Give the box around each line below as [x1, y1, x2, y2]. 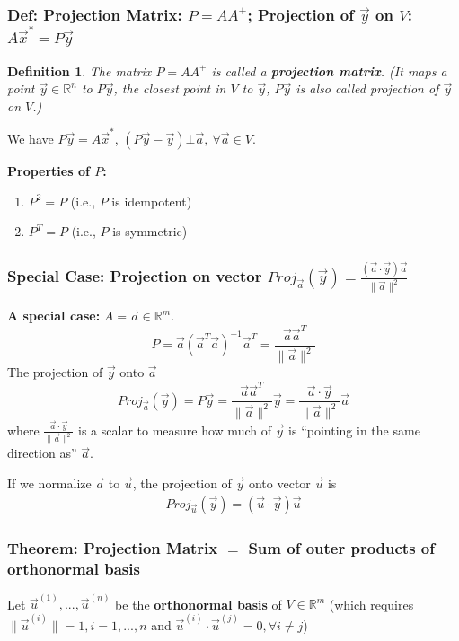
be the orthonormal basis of [115, 594, 282, 613]
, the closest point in [113, 79, 226, 98]
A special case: [7, 306, 101, 325]
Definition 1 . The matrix [7, 61, 152, 80]
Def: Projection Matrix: [7, 3, 182, 25]
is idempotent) [111, 191, 192, 210]
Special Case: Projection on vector [7, 264, 262, 286]
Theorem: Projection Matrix [7, 536, 218, 558]
